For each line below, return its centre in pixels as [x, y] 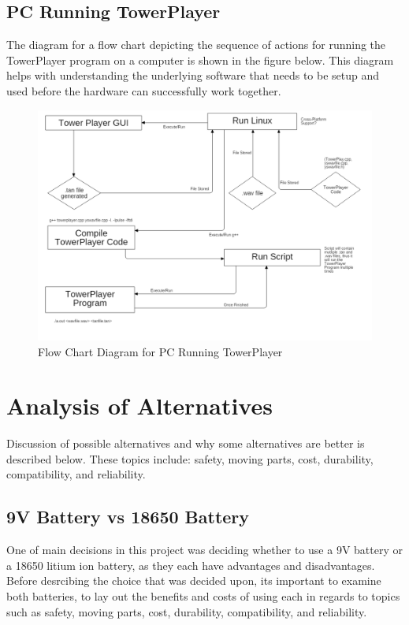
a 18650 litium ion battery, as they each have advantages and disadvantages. [191, 565]
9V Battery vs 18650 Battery [128, 517]
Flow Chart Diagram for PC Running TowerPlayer [160, 351]
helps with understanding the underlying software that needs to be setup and [193, 75]
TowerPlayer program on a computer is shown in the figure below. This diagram [200, 60]
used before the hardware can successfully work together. [144, 90]
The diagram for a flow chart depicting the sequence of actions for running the [196, 45]
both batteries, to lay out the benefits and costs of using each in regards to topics [203, 595]
